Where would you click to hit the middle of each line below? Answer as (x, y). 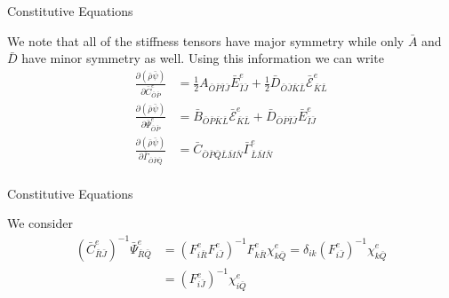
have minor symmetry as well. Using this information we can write (203, 58)
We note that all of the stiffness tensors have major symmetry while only (206, 40)
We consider (40, 223)
